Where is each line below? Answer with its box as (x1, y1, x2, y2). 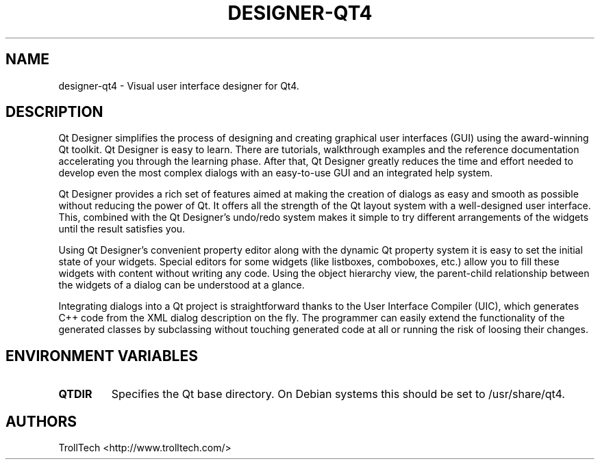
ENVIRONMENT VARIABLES (5, 347, 198, 364)
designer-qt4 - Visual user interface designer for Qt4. (58, 79, 299, 92)
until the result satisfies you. (58, 223, 186, 235)
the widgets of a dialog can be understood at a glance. (58, 279, 305, 291)
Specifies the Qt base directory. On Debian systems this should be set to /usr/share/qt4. (111, 387, 565, 401)
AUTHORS (5, 412, 77, 430)
